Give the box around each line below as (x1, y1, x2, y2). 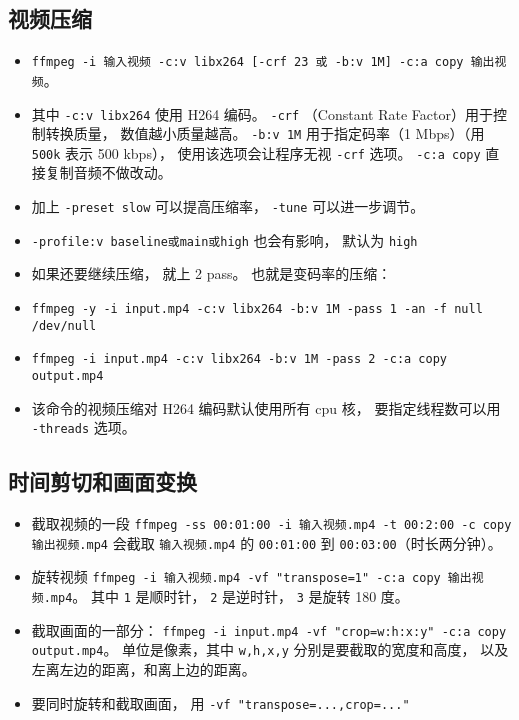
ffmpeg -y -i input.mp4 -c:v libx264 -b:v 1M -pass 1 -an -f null (31, 301, 483, 316)
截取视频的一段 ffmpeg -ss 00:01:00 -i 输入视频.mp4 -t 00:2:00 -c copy (31, 513, 512, 534)
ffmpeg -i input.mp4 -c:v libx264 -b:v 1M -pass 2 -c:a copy (31, 352, 448, 367)
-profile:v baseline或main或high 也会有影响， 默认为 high (31, 229, 418, 250)
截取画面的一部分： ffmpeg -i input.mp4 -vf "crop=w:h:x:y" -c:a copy (31, 619, 507, 640)
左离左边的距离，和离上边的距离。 (31, 659, 256, 679)
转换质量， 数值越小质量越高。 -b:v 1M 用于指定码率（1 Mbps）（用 (45, 123, 485, 144)
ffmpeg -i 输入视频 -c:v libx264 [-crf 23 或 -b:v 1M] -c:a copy (31, 55, 464, 70)
